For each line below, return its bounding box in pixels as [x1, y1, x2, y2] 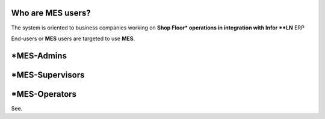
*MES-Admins [11, 50, 67, 61]
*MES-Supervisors [11, 70, 85, 80]
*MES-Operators [11, 89, 77, 99]
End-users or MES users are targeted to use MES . [11, 35, 135, 42]
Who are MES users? [11, 8, 91, 18]
